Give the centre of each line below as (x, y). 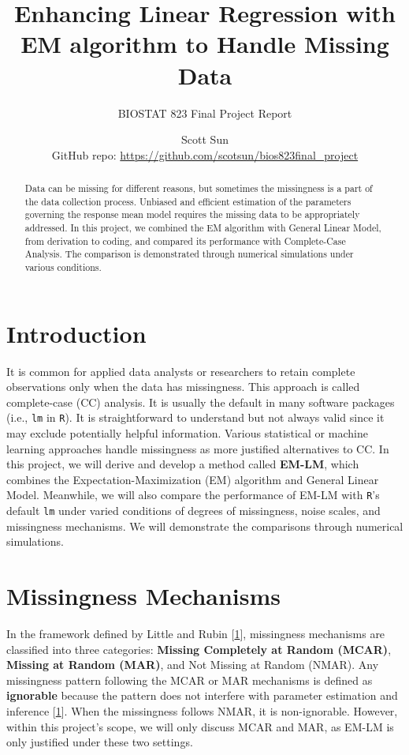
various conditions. (63, 267)
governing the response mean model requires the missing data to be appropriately (192, 214)
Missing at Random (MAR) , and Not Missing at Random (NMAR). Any (193, 665)
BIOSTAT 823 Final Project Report (205, 113)
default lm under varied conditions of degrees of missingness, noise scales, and (193, 511)
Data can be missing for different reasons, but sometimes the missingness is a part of (199, 188)
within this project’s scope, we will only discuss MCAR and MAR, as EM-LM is (200, 726)
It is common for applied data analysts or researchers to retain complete (181, 371)
